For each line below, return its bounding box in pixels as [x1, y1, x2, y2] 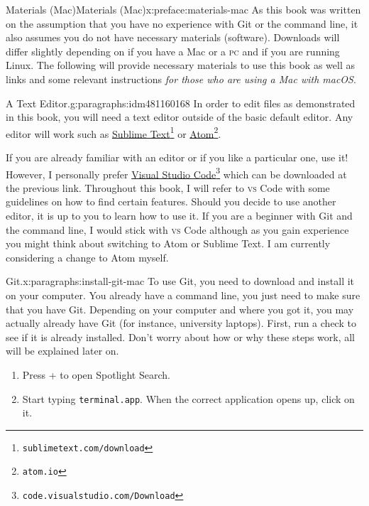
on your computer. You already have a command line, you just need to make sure [6, 288, 360, 302]
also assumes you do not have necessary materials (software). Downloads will [6, 30, 340, 45]
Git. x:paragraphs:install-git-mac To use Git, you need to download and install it [6, 274, 355, 289]
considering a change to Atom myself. [6, 249, 169, 264]
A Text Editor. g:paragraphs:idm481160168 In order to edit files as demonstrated [6, 95, 356, 110]
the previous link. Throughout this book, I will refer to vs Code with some [6, 180, 330, 195]
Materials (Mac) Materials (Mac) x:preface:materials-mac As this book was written [6, 2, 361, 16]
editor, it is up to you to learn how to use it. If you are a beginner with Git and [6, 208, 353, 223]
